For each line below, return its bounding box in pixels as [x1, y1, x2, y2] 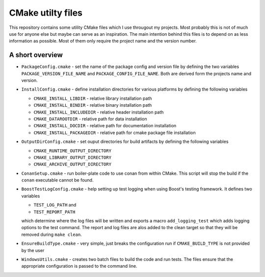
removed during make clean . [21, 231, 82, 237]
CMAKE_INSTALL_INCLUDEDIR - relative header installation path [33, 109, 164, 115]
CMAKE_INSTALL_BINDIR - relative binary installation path [33, 102, 152, 108]
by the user [21, 247, 45, 253]
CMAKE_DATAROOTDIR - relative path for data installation [33, 115, 147, 122]
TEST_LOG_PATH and [33, 202, 77, 208]
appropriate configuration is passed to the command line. [21, 263, 137, 269]
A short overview [9, 51, 63, 59]
